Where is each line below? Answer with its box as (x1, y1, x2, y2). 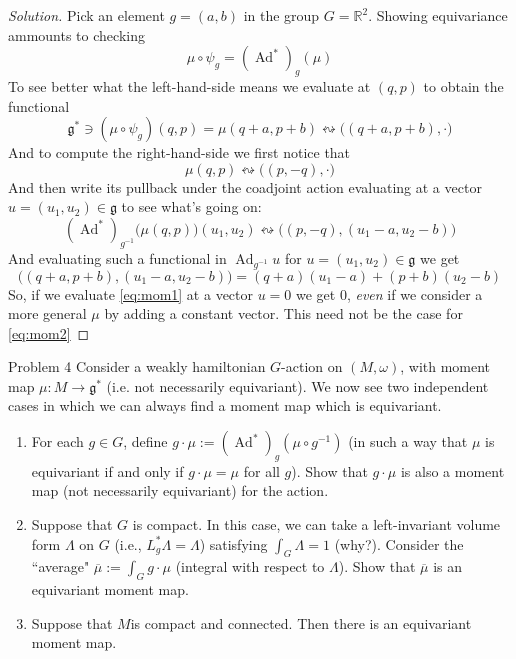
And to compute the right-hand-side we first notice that (8, 142, 351, 163)
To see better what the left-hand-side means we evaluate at (8, 75, 371, 96)
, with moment (400, 356, 491, 377)
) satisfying (199, 533, 268, 554)
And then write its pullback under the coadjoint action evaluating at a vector (8, 176, 482, 197)
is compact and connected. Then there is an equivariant (130, 612, 472, 633)
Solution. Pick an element (8, 5, 165, 25)
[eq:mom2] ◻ (8, 322, 90, 343)
